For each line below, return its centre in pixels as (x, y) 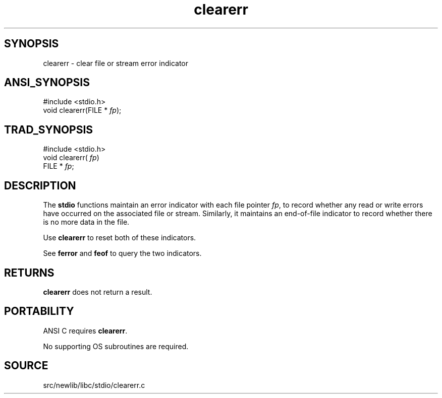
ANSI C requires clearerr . (85, 330)
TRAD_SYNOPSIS (49, 129)
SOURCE (26, 366)
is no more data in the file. (86, 222)
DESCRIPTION (40, 185)
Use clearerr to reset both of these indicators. (120, 238)
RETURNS (29, 273)
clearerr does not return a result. (98, 292)
